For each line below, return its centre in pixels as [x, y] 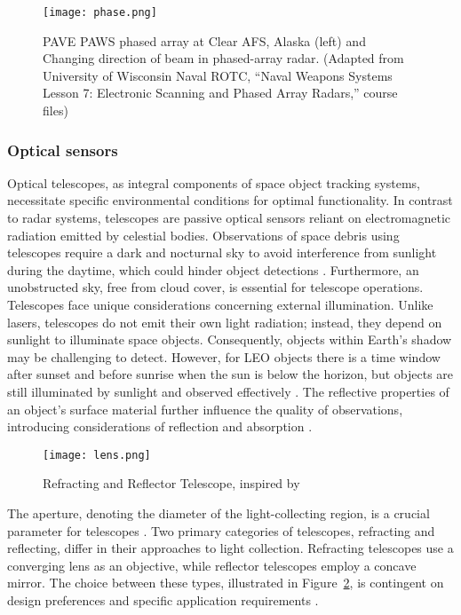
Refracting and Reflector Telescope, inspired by [171, 483]
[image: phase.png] [100, 12]
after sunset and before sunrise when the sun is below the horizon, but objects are [230, 374]
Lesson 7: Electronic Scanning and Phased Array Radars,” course [220, 93]
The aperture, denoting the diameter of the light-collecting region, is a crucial [219, 513]
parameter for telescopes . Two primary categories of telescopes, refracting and [221, 530]
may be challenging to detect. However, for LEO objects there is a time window [224, 356]
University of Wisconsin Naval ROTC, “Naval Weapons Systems [218, 75]
